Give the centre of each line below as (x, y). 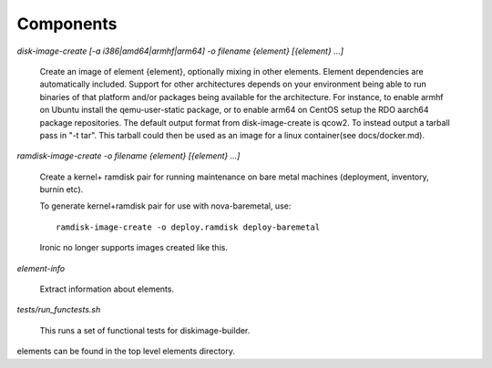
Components (67, 24)
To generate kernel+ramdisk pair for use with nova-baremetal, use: (165, 206)
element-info (41, 268)
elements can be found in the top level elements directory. (126, 352)
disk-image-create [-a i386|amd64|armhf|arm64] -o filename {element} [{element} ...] (180, 51)
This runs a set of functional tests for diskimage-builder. (145, 330)
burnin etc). (61, 189)
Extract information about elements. (107, 289)
